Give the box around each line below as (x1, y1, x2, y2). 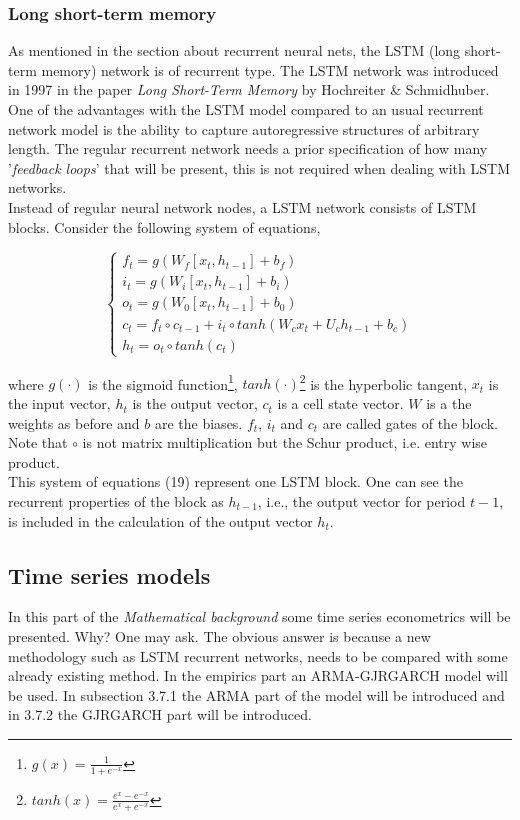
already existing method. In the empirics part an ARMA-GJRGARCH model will (8, 665, 508, 686)
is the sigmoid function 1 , (88, 370, 238, 394)
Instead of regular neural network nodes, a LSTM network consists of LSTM (8, 196, 477, 217)
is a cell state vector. (277, 393, 404, 414)
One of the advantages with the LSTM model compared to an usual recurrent (8, 99, 484, 119)
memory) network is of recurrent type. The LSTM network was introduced (41, 59, 499, 80)
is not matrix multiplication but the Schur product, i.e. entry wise (82, 432, 488, 453)
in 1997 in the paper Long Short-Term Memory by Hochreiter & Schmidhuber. (8, 79, 490, 100)
